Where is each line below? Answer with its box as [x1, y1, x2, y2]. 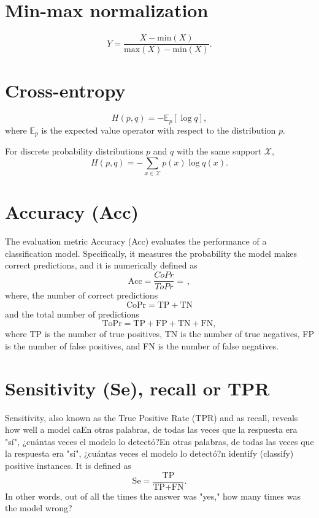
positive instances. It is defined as [5, 459, 131, 471]
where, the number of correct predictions [5, 289, 158, 302]
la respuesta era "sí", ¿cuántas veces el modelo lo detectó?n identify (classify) [5, 447, 294, 460]
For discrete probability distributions [5, 145, 144, 158]
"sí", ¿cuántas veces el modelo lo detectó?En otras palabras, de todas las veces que [5, 435, 314, 448]
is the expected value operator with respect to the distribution [41, 123, 276, 136]
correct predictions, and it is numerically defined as [5, 259, 198, 272]
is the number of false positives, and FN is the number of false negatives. [5, 339, 279, 352]
